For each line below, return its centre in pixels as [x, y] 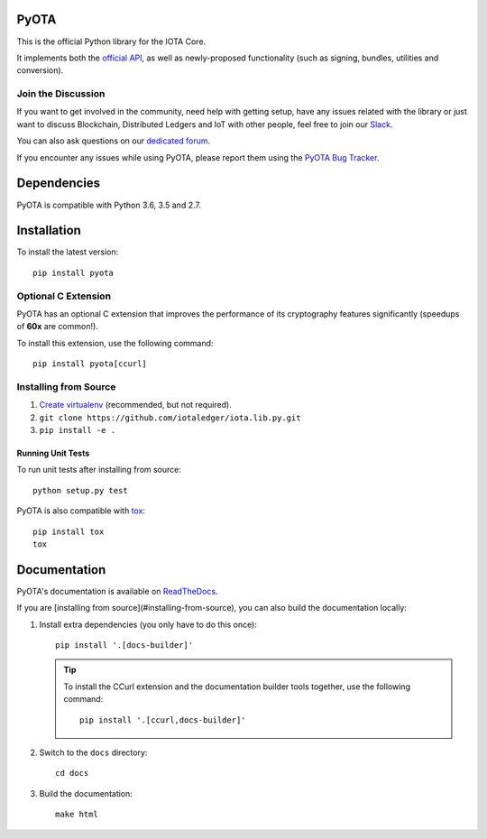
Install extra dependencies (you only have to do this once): [148, 624]
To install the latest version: [68, 252]
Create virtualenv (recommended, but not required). [135, 405]
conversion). [40, 70]
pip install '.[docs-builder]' [124, 645]
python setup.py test [80, 490]
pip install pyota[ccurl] [90, 364]
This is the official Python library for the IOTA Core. [111, 41]
